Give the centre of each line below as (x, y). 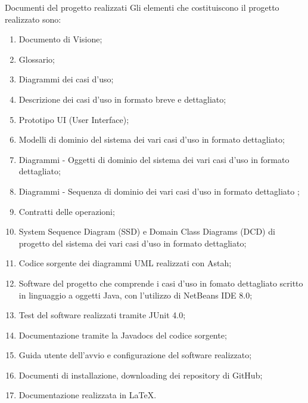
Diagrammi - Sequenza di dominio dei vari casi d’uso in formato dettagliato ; (159, 191)
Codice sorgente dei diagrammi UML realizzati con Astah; (125, 263)
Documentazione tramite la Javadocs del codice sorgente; (123, 335)
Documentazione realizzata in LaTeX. (88, 395)
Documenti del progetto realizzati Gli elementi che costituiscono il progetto (142, 7)
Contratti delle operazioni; (67, 211)
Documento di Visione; (60, 39)
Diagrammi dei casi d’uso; (66, 79)
